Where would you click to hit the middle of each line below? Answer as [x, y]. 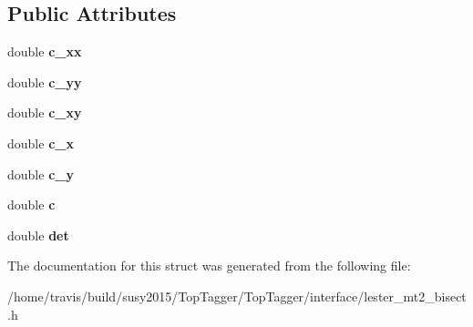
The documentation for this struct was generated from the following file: [209, 266]
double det [38, 235]
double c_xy [45, 112]
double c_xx [45, 51]
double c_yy [45, 82]
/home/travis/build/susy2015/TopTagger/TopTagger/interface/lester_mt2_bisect [237, 296]
